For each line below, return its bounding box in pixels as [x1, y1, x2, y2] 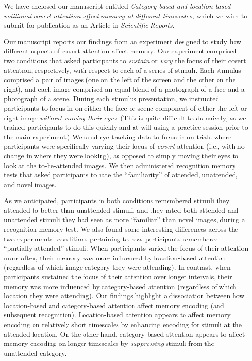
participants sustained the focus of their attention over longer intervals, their [4, 272, 232, 282]
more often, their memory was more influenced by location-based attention [4, 252, 226, 262]
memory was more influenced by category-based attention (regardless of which [4, 281, 236, 291]
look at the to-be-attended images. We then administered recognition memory [4, 160, 236, 170]
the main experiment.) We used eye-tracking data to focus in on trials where [4, 131, 232, 141]
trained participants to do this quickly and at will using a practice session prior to [4, 122, 248, 132]
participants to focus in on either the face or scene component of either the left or [4, 103, 247, 113]
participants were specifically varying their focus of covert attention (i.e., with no [4, 141, 245, 151]
